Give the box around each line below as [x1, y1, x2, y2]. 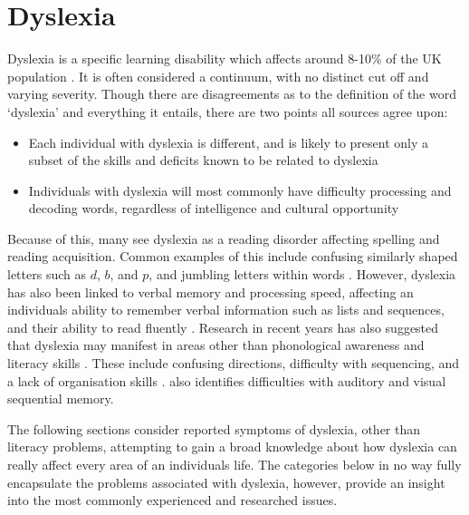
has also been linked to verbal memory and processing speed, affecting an [7, 282, 414, 301]
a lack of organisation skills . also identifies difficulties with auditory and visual [7, 371, 446, 390]
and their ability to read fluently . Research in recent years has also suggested [7, 317, 439, 336]
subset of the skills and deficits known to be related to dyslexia [28, 151, 378, 170]
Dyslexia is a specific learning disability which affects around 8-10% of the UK [7, 49, 442, 68]
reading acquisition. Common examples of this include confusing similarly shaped [7, 247, 458, 266]
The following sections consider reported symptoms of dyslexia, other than [7, 419, 421, 438]
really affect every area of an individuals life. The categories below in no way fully [7, 455, 462, 473]
